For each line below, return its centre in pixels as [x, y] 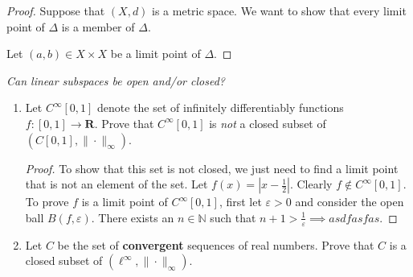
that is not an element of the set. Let [117, 184]
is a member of [98, 26]
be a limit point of [155, 54]
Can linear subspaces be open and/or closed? [116, 80]
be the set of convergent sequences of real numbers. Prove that [216, 244]
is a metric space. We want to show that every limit [279, 10]
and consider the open [350, 202]
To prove [47, 202]
